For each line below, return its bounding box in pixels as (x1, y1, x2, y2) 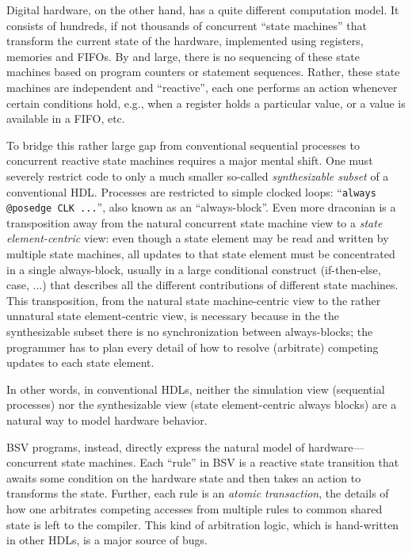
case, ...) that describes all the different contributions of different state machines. (6, 276, 399, 293)
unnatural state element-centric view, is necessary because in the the (6, 307, 340, 324)
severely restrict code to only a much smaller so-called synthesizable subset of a (6, 167, 389, 184)
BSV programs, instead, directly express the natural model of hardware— (6, 438, 364, 455)
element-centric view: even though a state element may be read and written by (6, 230, 389, 246)
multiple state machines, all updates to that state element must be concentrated (6, 246, 395, 262)
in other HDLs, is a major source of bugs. (6, 532, 208, 548)
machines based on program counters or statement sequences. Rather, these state (6, 63, 400, 80)
